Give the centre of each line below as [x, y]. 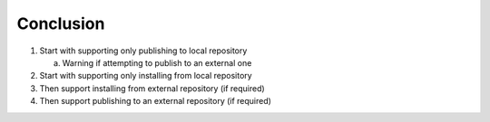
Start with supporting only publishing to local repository [143, 51]
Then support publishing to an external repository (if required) [156, 101]
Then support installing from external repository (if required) [152, 88]
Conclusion [61, 23]
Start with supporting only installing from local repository [146, 76]
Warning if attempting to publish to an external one [157, 62]
